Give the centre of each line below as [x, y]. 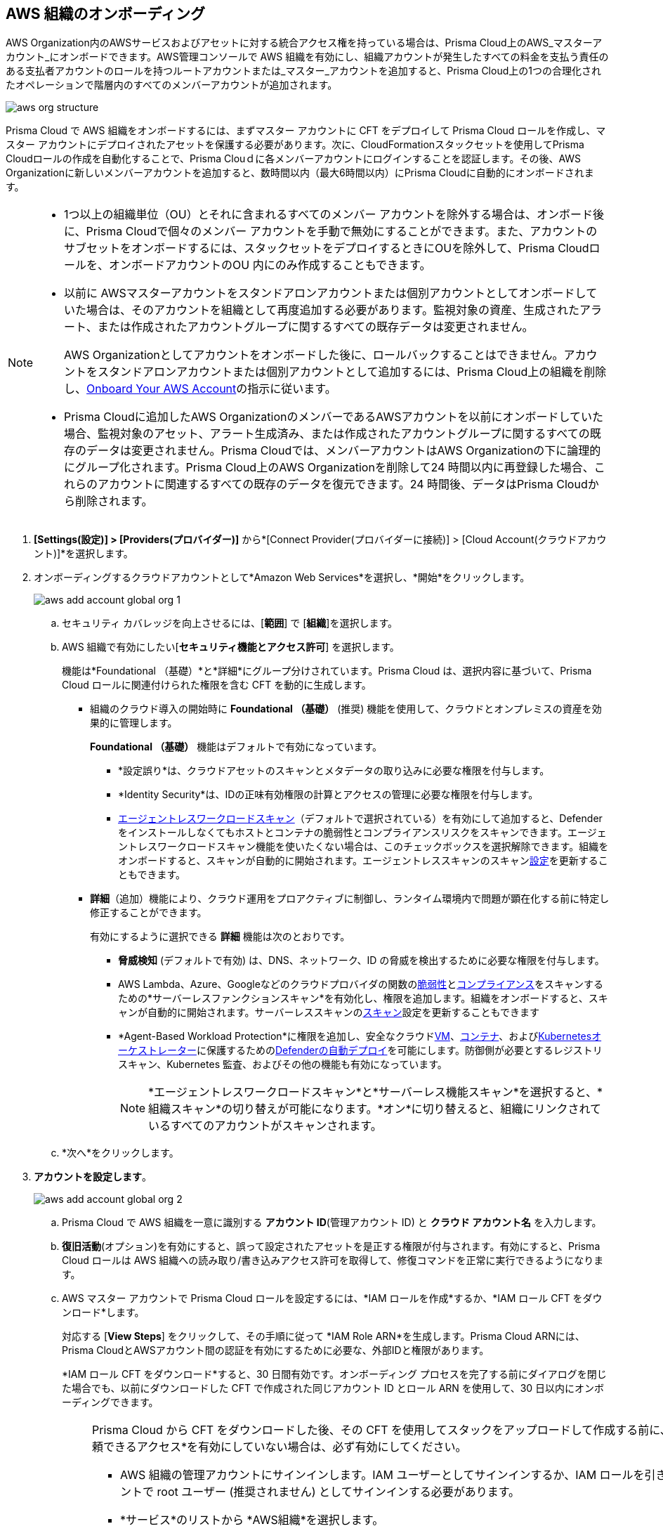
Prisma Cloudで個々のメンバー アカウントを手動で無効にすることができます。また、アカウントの [342, 232]
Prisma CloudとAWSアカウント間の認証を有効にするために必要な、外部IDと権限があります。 [276, 1350]
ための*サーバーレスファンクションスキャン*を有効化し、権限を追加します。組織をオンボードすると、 [353, 998]
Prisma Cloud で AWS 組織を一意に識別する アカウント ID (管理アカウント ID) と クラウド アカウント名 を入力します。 [332, 1223]
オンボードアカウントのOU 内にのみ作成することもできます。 [270, 265]
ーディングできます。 [110, 1402]
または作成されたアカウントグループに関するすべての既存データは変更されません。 [315, 327]
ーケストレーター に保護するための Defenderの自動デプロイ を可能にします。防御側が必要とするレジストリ [360, 1050]
